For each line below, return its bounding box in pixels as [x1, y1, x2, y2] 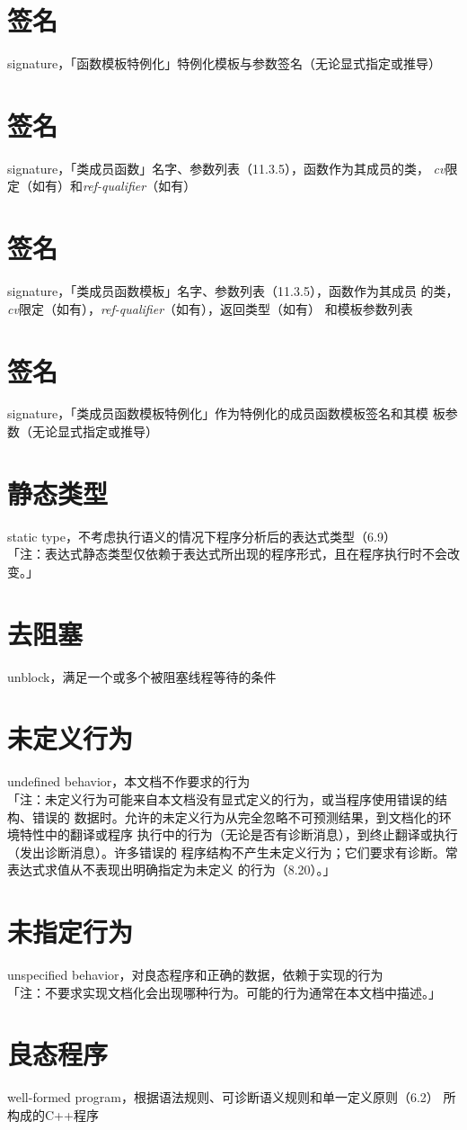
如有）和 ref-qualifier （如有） [31, 176, 197, 195]
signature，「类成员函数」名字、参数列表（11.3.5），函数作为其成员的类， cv [7, 158, 445, 177]
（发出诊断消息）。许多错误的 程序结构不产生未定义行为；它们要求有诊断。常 [7, 842, 458, 861]
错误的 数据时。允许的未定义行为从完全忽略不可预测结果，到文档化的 [31, 807, 439, 826]
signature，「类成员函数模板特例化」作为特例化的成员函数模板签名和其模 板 [7, 404, 445, 423]
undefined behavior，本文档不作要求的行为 [7, 772, 251, 791]
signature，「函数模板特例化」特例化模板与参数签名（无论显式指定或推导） [7, 54, 442, 73]
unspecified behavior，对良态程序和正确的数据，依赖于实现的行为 [7, 965, 383, 984]
